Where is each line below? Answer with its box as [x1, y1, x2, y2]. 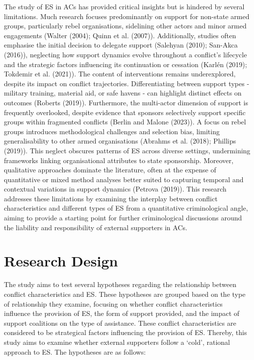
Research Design [4, 251, 118, 271]
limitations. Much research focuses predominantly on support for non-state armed [4, 11, 250, 21]
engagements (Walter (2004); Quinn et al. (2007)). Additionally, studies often [4, 30, 236, 40]
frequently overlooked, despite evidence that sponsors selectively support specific [4, 107, 246, 117]
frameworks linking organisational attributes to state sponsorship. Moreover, [4, 155, 233, 165]
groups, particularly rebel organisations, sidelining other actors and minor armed [4, 21, 247, 31]
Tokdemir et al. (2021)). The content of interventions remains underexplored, [4, 69, 236, 79]
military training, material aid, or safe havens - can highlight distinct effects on [4, 88, 242, 98]
